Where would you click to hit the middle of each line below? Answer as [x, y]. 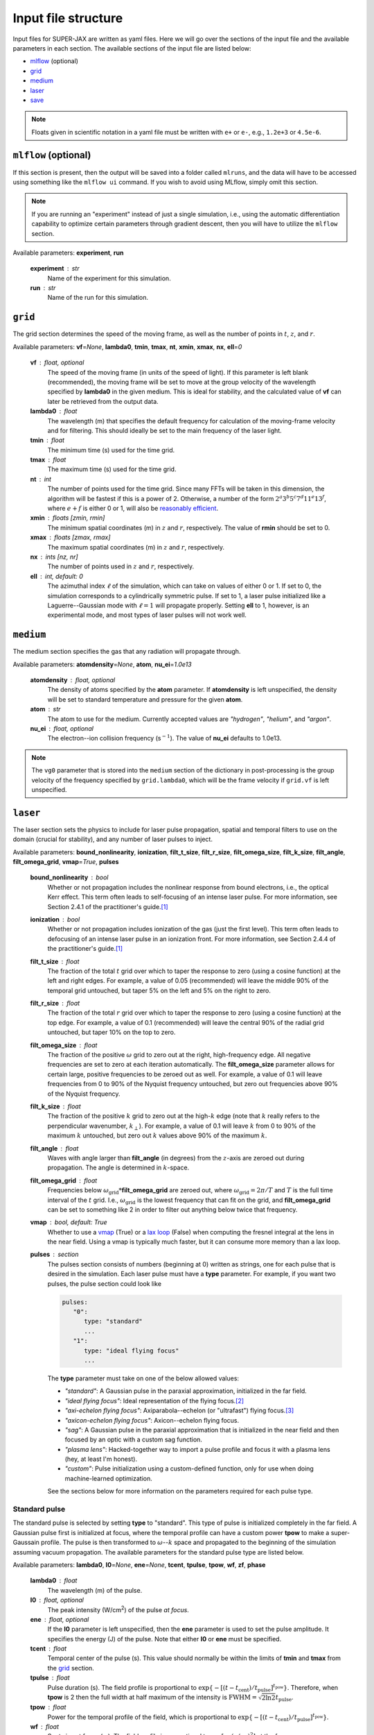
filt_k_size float [55, 1106]
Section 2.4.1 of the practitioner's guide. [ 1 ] [108, 906]
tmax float [48, 460]
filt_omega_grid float [64, 1180]
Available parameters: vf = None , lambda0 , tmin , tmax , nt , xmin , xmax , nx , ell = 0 [127, 346]
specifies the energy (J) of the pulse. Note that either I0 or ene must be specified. [164, 1639]
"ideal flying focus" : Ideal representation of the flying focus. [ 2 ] [154, 1400]
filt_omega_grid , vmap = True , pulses [66, 862]
